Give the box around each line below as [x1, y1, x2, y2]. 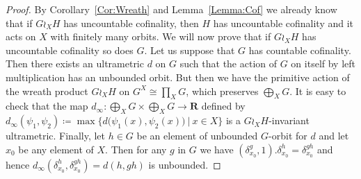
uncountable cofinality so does [6, 42, 134, 57]
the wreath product [6, 83, 88, 98]
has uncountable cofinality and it [213, 15, 354, 30]
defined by [201, 99, 246, 113]
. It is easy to [289, 83, 346, 98]
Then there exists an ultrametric [6, 56, 144, 71]
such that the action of [179, 56, 278, 71]
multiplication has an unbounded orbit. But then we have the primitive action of [6, 69, 350, 84]
